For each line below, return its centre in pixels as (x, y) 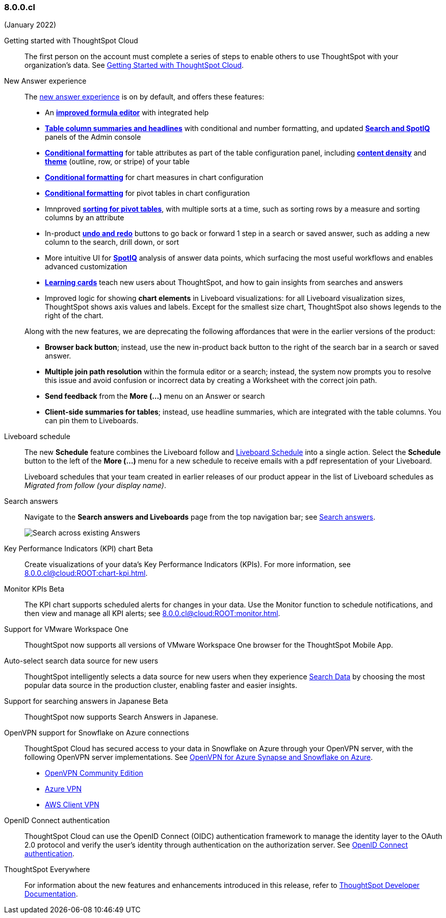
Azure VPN (63, 789)
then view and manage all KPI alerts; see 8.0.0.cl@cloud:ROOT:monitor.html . (152, 614)
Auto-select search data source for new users (81, 661)
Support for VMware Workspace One (66, 629)
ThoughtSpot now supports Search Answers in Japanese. (121, 717)
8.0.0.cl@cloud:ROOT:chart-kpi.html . (86, 573)
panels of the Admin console (93, 137)
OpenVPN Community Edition (94, 773)
